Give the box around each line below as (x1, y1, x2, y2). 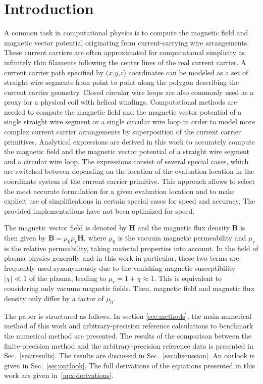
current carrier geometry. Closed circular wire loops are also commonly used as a (4, 86, 254, 97)
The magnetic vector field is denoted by (4, 222, 127, 233)
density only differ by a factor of (4, 293, 104, 303)
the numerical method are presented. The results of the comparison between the (4, 330, 252, 341)
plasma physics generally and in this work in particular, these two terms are (4, 253, 239, 263)
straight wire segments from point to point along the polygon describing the (4, 77, 239, 87)
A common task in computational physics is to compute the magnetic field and (4, 27, 248, 38)
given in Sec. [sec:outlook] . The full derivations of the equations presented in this (4, 360, 255, 370)
